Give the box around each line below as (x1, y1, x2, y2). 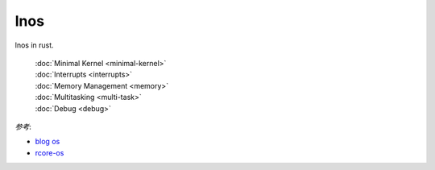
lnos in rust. (14, 40, 54, 50)
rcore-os (35, 147, 64, 157)
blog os (35, 137, 60, 147)
